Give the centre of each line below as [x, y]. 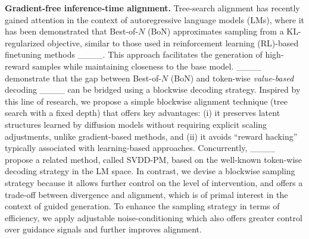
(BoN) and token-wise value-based [232, 78]
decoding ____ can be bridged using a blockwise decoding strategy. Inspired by [153, 89]
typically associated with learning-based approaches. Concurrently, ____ [140, 148]
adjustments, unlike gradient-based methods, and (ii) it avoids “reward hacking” [151, 136]
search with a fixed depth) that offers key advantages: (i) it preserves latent [143, 113]
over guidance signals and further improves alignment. [103, 229]
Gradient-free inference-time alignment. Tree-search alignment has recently [152, 8]
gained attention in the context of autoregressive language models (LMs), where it [155, 19]
